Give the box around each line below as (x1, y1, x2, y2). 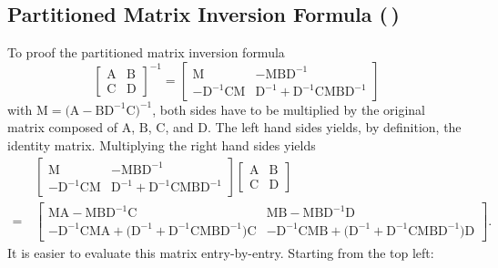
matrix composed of (7, 118, 118, 137)
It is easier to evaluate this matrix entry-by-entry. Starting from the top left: (7, 242, 434, 262)
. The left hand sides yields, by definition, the (207, 118, 462, 137)
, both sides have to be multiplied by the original (152, 99, 425, 119)
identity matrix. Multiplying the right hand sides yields (7, 135, 316, 154)
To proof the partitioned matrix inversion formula (7, 43, 285, 62)
